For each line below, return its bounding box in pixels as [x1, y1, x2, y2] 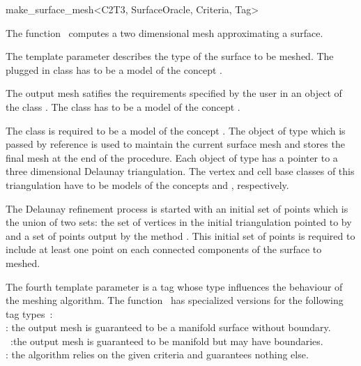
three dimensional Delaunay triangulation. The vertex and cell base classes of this [6, 164, 355, 178]
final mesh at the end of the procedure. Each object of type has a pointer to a [6, 150, 338, 165]
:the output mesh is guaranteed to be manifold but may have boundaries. [10, 333, 323, 348]
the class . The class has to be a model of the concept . [6, 99, 240, 114]
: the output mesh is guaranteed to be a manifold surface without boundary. [6, 320, 331, 335]
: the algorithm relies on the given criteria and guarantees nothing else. [6, 347, 309, 362]
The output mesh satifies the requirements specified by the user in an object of [6, 86, 342, 100]
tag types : [6, 306, 53, 321]
